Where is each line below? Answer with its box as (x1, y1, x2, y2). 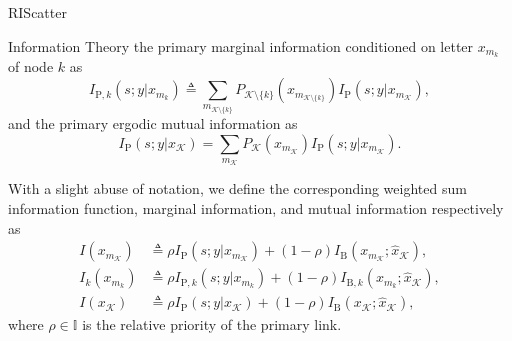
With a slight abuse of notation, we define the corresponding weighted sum (8, 178, 467, 199)
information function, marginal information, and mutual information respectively (8, 198, 504, 219)
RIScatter (8, 2, 67, 22)
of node (8, 56, 54, 77)
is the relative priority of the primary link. (82, 314, 342, 335)
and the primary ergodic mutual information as (8, 113, 298, 134)
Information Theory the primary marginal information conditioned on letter (8, 35, 474, 56)
